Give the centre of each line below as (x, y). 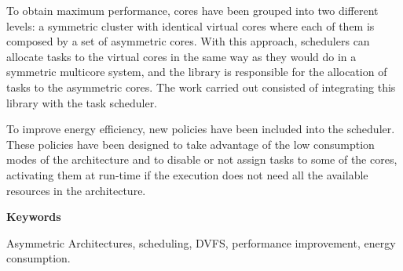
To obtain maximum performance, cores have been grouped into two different (192, 10)
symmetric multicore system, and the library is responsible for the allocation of (197, 72)
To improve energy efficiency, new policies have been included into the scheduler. (201, 129)
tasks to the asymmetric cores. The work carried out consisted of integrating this (201, 87)
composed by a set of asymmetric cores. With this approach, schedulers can (188, 41)
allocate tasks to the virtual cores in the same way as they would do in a (181, 56)
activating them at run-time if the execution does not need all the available (187, 174)
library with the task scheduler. (82, 102)
